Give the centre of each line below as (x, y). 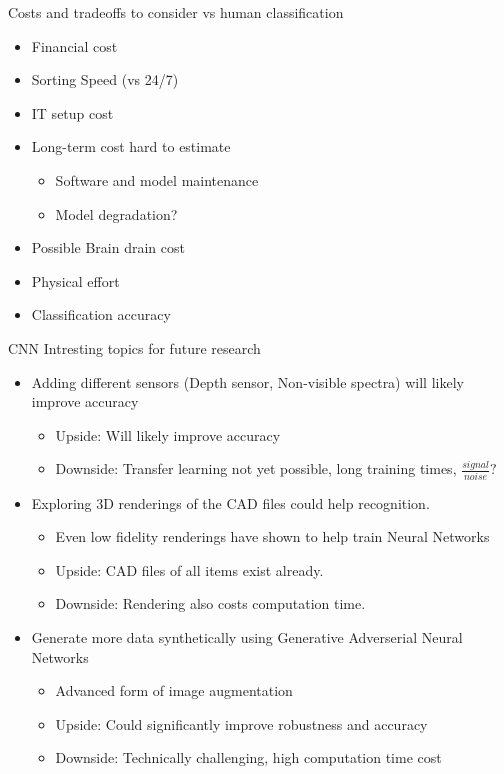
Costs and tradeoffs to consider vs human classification (176, 12)
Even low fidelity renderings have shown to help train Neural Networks (272, 536)
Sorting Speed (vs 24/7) (105, 79)
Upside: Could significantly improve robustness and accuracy (241, 723)
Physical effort (75, 280)
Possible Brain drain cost (108, 247)
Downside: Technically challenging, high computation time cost (248, 757)
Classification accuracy (101, 314)
